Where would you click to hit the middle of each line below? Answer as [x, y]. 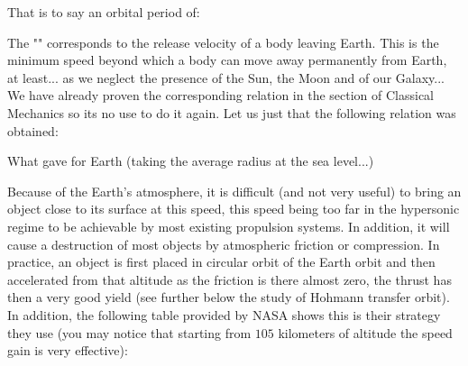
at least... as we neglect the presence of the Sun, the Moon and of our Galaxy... [226, 77]
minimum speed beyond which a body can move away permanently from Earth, [227, 60]
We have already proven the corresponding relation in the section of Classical [221, 95]
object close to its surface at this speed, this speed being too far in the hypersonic [234, 209]
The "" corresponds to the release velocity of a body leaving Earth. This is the [223, 42]
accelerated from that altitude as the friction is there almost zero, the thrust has [229, 279]
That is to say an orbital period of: [104, 12]
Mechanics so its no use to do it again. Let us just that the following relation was [232, 112]
